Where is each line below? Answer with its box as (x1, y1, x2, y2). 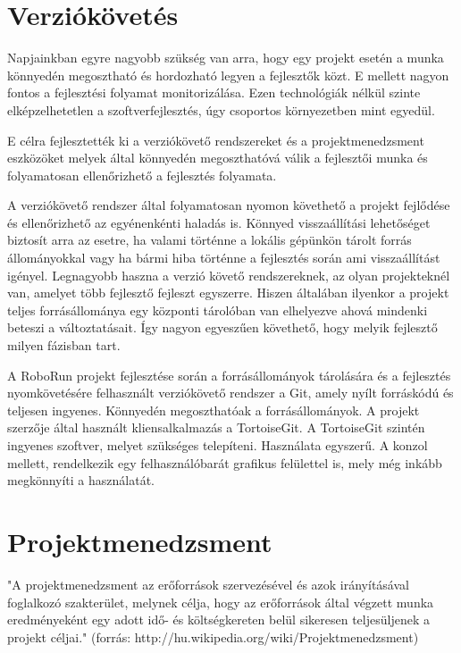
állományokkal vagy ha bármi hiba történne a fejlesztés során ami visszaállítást (7, 248, 440, 267)
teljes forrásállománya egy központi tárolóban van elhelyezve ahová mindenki (7, 300, 428, 319)
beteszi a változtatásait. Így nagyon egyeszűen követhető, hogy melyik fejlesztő (7, 318, 438, 337)
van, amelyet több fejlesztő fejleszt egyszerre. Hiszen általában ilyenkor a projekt (7, 283, 449, 302)
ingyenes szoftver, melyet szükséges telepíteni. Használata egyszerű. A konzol (7, 436, 428, 454)
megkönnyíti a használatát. (7, 471, 155, 490)
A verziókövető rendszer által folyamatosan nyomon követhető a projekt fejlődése (7, 196, 450, 214)
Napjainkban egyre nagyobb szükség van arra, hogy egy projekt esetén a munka (7, 48, 444, 67)
